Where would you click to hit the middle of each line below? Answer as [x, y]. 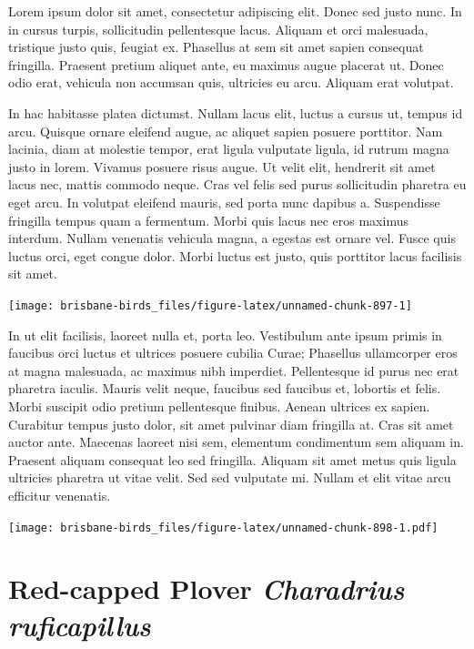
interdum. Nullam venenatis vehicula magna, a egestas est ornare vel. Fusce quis [232, 238]
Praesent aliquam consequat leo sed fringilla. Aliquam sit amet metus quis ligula [232, 459]
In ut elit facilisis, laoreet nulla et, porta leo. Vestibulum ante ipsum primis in [225, 335]
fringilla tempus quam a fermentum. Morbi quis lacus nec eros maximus [208, 220]
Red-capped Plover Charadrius [207, 589]
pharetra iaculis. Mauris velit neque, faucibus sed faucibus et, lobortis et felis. [225, 388]
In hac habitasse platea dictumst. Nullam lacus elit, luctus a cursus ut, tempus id [236, 112]
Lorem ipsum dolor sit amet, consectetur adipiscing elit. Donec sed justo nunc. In [235, 11]
